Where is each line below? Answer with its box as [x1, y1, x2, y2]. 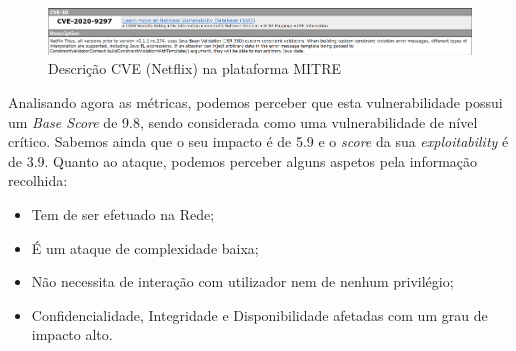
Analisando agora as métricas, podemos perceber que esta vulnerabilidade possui [8, 92, 503, 113]
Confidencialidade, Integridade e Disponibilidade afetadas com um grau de [31, 304, 488, 325]
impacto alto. [31, 324, 113, 345]
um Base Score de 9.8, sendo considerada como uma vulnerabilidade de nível [8, 111, 478, 132]
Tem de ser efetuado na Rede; [31, 203, 215, 224]
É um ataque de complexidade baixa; [31, 237, 259, 258]
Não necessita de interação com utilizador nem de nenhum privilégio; [31, 271, 454, 292]
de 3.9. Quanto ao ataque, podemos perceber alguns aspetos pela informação [8, 150, 478, 171]
